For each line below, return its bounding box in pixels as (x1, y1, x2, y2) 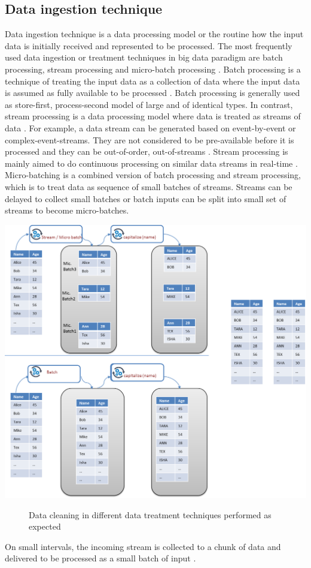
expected (29, 520, 61, 533)
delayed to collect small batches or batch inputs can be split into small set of (5, 192, 286, 205)
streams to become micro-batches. (5, 204, 129, 217)
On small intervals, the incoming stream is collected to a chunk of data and (5, 540, 281, 552)
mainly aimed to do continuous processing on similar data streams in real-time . (5, 157, 298, 169)
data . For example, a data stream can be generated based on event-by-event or (5, 121, 296, 134)
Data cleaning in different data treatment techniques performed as (29, 508, 272, 521)
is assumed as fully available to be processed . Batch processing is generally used (5, 86, 300, 99)
